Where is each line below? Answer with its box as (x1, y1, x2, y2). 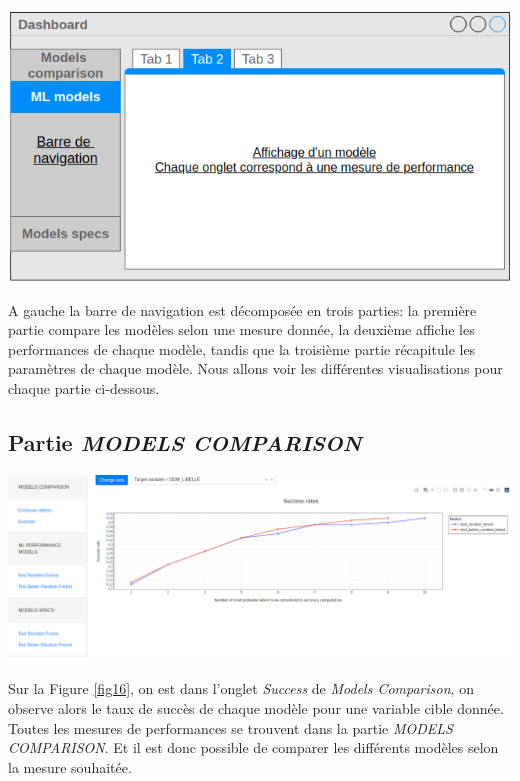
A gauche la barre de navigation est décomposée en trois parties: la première (8, 299, 477, 320)
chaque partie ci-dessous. (8, 377, 160, 398)
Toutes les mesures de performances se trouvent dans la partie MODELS (8, 717, 453, 738)
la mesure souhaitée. (8, 756, 132, 777)
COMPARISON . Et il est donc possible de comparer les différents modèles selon (8, 737, 499, 758)
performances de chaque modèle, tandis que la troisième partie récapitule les (8, 338, 476, 359)
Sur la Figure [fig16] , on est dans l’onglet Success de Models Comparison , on (8, 678, 474, 699)
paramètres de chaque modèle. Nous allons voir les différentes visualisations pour (8, 358, 503, 379)
